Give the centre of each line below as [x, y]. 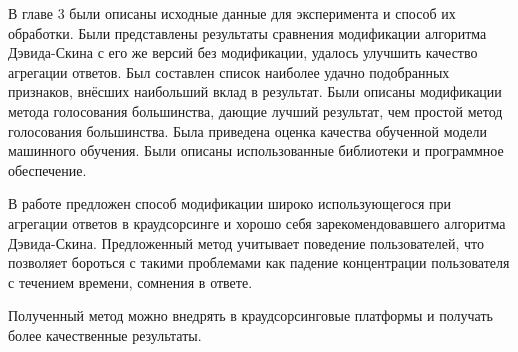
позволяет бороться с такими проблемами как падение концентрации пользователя [259, 262]
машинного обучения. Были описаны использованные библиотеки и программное [256, 150]
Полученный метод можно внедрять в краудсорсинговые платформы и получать [250, 315]
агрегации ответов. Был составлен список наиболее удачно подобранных [229, 71]
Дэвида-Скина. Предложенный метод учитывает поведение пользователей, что [246, 242]
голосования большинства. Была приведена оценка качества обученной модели [248, 130]
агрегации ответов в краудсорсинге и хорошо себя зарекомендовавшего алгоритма [257, 222]
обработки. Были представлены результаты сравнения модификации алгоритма [247, 32]
